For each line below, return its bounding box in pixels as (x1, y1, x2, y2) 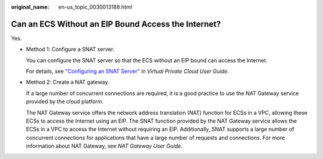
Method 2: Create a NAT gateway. (26, 78, 110, 86)
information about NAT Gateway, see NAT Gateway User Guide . (26, 142, 182, 149)
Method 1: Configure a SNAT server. (26, 45, 115, 53)
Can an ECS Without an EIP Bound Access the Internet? (11, 19, 221, 29)
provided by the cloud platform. (26, 98, 104, 105)
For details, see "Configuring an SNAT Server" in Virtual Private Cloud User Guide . (26, 68, 230, 75)
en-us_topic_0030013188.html (58, 4, 133, 10)
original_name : (11, 4, 50, 10)
